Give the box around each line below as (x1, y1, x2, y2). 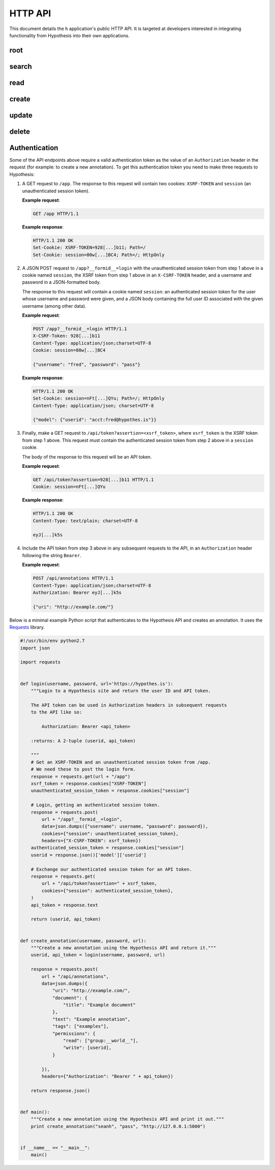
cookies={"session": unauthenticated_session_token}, (41, 831, 179, 836)
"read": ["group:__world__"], (63, 1038, 139, 1043)
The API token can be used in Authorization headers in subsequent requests (31, 702, 227, 708)
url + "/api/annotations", (41, 974, 109, 979)
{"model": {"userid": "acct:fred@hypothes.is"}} (33, 417, 157, 423)
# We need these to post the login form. (31, 766, 136, 773)
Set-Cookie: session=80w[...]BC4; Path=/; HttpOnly (33, 252, 165, 258)
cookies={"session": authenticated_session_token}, (41, 888, 174, 893)
